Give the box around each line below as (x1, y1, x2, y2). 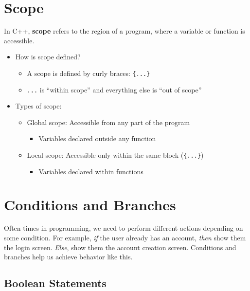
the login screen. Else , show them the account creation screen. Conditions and (4, 242, 236, 252)
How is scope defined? (15, 52, 81, 62)
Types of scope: (15, 101, 62, 111)
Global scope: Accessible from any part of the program (27, 117, 190, 127)
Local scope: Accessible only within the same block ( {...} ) (27, 150, 204, 160)
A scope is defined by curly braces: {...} (27, 68, 150, 78)
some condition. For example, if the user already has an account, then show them (4, 232, 246, 242)
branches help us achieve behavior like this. (4, 252, 133, 262)
